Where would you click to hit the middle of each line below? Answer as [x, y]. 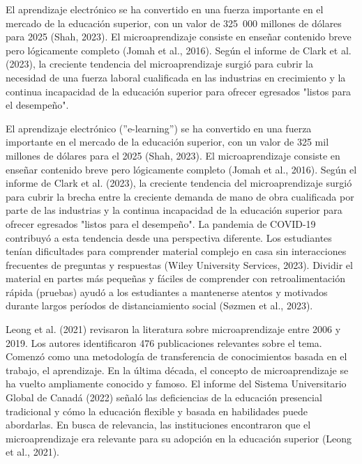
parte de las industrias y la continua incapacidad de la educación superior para [174, 210]
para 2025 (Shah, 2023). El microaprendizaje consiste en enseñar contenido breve [179, 37]
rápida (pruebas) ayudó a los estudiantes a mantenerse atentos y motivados [167, 292]
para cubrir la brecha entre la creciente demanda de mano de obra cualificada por [180, 196]
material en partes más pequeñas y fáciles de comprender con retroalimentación [176, 278]
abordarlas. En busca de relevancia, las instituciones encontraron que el [158, 425]
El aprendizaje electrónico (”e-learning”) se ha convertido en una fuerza [159, 128]
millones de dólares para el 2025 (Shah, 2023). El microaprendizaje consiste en [173, 155]
